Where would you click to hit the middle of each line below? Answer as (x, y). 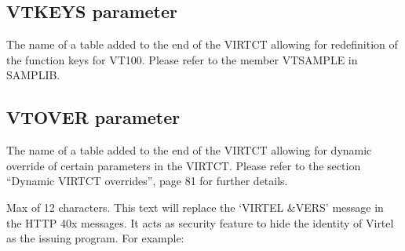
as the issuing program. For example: (95, 238)
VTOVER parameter (93, 117)
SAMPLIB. (33, 75)
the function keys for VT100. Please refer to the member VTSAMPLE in (182, 59)
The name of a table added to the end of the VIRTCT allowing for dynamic (189, 150)
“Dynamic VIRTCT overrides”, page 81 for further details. (147, 181)
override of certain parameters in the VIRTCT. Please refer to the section (184, 165)
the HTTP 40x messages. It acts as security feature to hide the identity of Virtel (200, 222)
